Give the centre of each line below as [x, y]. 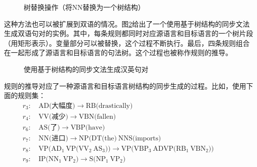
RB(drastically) [109, 106]
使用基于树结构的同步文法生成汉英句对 [86, 69]
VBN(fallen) [97, 117]
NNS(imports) [140, 138]
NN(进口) [53, 138]
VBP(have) [88, 127]
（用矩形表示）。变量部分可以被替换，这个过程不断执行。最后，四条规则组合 [127, 43]
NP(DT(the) [98, 138]
